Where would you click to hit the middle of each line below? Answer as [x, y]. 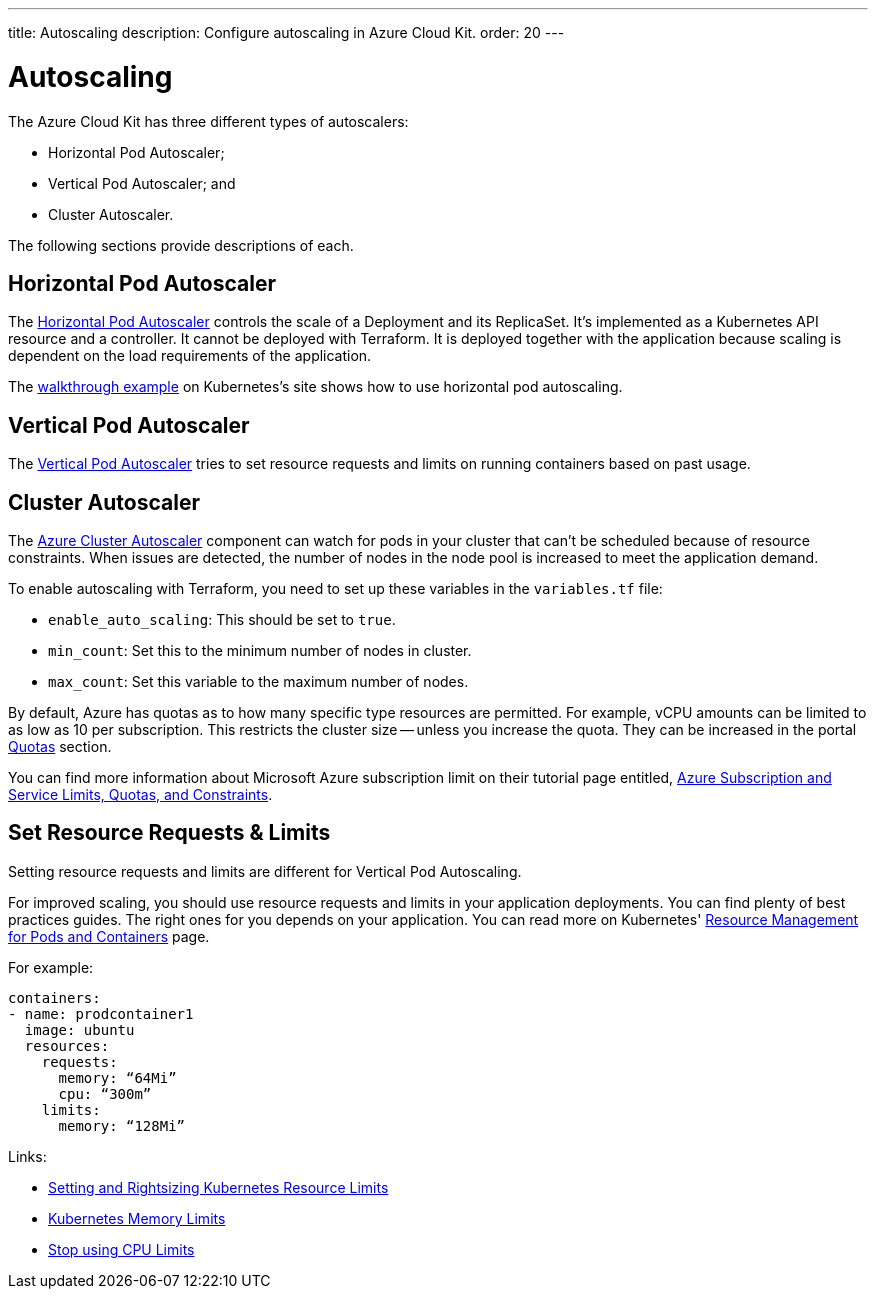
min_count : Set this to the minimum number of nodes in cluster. [260, 651]
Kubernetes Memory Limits [137, 1218]
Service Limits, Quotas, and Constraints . [140, 795]
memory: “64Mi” [117, 1077]
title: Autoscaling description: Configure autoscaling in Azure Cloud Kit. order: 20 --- [286, 32]
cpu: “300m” [105, 1093]
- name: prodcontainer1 [101, 1013]
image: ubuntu [79, 1029]
